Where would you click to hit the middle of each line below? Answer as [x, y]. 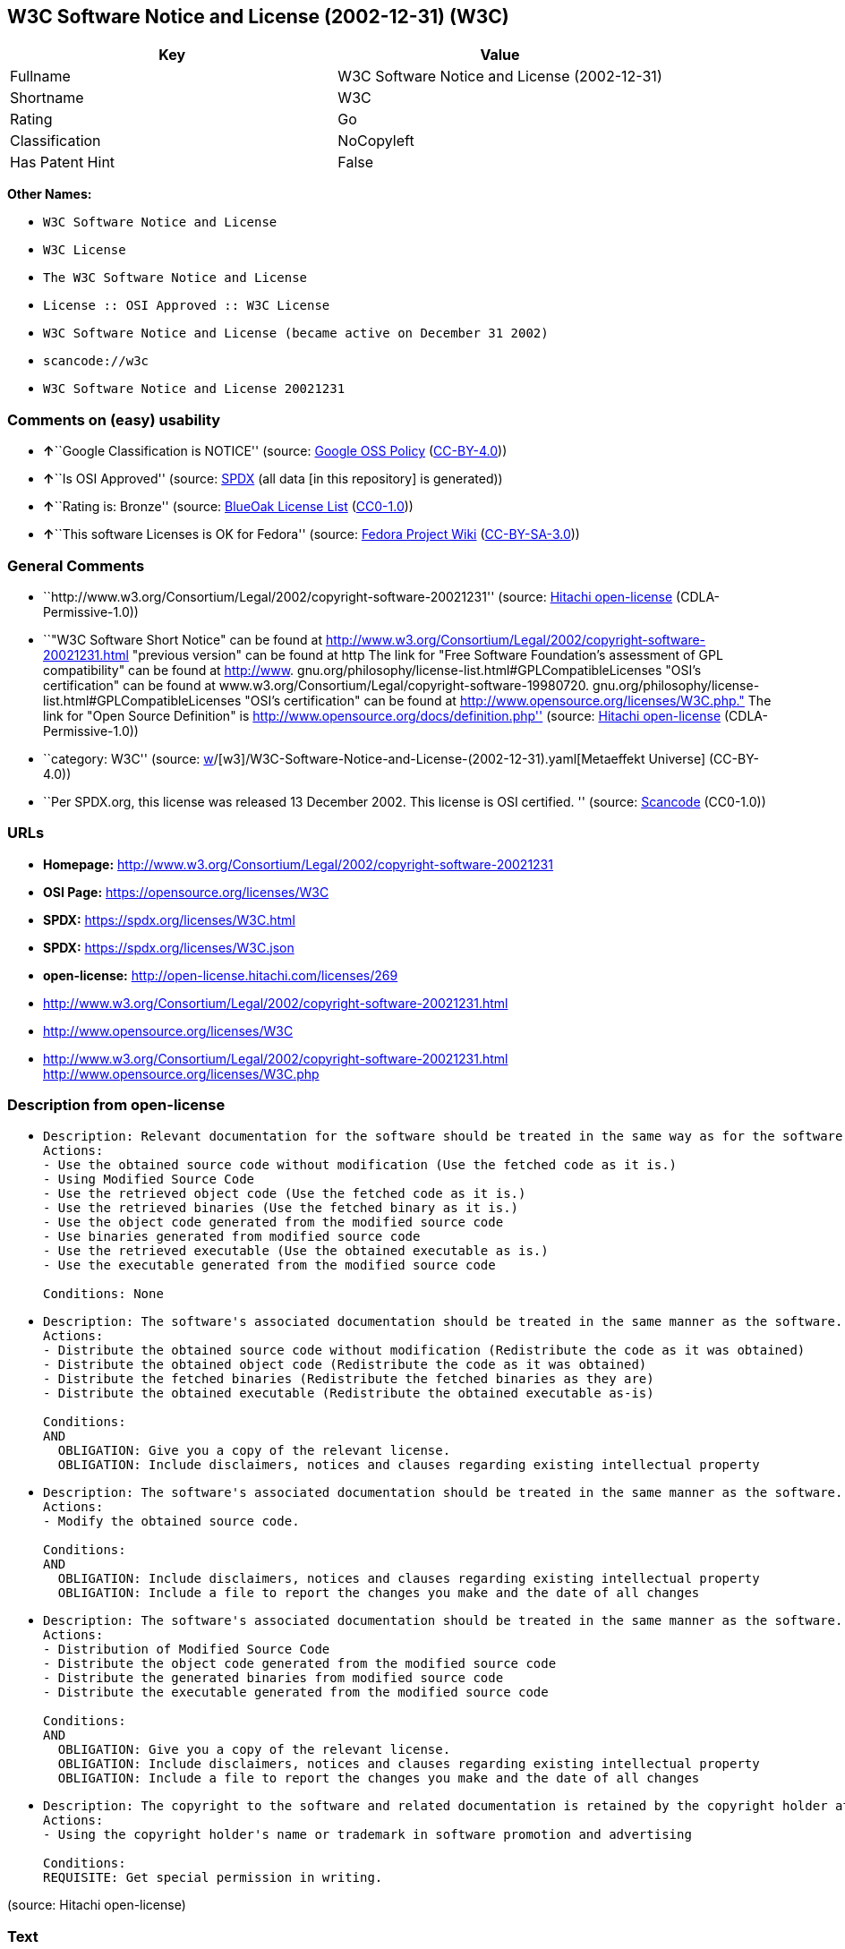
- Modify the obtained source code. [171, 1522]
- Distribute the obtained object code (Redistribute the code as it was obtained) [345, 1365]
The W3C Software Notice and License [175, 278]
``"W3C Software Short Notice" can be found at [183, 639]
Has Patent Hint [63, 162]
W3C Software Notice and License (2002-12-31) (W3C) [258, 17]
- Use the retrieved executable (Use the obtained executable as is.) [296, 1251]
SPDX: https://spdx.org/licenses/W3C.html [169, 919]
